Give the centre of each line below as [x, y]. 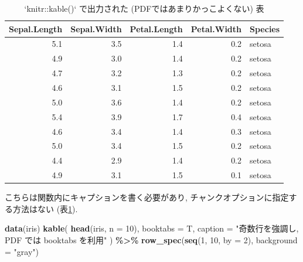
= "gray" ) [22, 251]
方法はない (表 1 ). [45, 208]
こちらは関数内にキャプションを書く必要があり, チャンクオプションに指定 [147, 197]
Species [265, 28]
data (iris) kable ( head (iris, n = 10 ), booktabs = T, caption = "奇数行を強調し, [152, 228]
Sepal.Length [36, 28]
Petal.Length [156, 28]
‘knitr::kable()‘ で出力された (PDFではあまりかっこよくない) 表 [144, 8]
